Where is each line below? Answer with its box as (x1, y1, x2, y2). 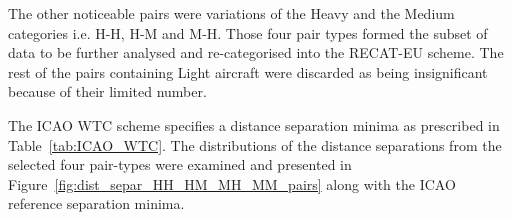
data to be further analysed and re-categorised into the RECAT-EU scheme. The (8, 42, 504, 63)
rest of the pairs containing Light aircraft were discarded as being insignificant (8, 61, 488, 82)
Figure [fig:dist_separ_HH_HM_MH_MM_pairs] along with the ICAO (8, 173, 456, 194)
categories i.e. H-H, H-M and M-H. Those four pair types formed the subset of (8, 22, 488, 43)
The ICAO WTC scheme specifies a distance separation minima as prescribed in (8, 114, 500, 135)
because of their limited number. (8, 81, 207, 102)
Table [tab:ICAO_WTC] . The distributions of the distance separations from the (8, 134, 502, 155)
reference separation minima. (8, 193, 185, 214)
